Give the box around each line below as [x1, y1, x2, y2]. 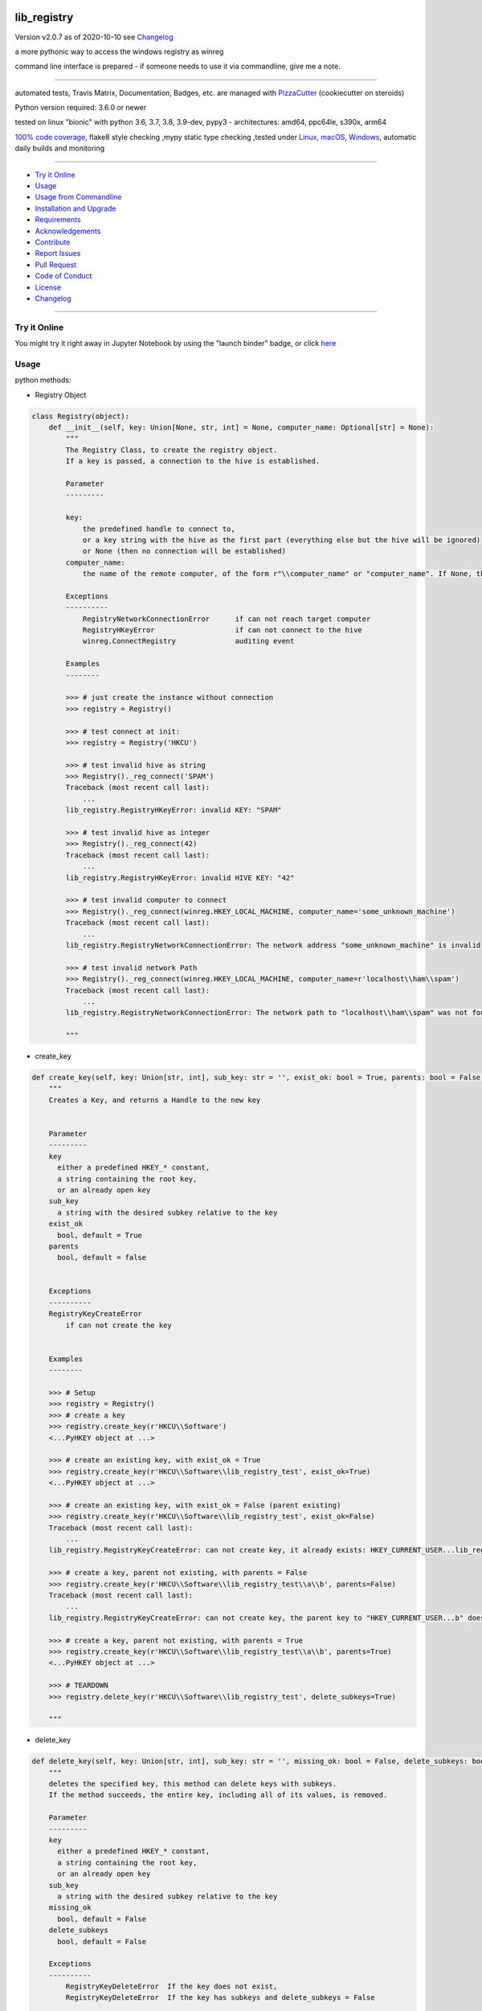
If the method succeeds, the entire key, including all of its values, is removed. [48, 1791, 388, 1799]
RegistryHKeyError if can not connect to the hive [82, 626, 363, 635]
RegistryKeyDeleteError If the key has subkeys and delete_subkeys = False [65, 1993, 375, 2002]
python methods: [14, 375, 71, 385]
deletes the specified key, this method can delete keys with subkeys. [48, 1779, 337, 1789]
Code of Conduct [35, 271, 92, 281]
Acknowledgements [35, 226, 101, 236]
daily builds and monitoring [14, 143, 105, 153]
